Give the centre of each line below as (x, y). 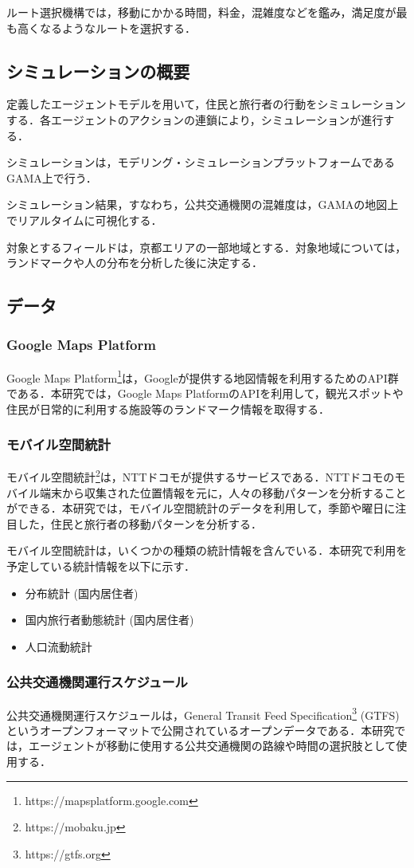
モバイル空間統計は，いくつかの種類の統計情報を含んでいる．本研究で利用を (207, 550)
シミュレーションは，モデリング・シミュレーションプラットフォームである (201, 162)
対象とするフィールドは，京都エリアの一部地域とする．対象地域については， (207, 247)
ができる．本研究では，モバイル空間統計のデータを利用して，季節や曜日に (201, 508)
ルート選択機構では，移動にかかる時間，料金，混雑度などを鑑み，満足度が (201, 12)
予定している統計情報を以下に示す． (101, 566)
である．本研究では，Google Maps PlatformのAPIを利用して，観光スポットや (205, 393)
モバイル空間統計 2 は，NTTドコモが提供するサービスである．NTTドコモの (201, 476)
